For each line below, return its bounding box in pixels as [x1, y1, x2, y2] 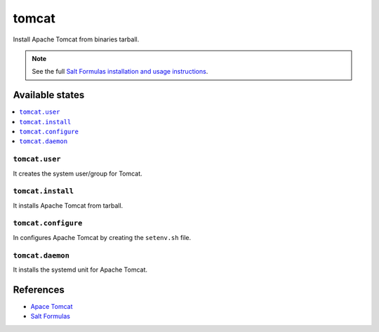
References [13, 284, 65, 296]
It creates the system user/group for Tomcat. [13, 169, 143, 178]
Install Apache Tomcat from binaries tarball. [13, 35, 140, 44]
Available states [13, 89, 85, 101]
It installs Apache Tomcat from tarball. [13, 201, 124, 210]
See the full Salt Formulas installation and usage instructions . [32, 67, 208, 76]
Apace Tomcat [30, 302, 73, 310]
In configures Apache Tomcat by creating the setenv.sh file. [13, 233, 192, 241]
